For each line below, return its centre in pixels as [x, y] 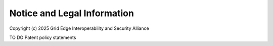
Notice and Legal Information [72, 13]
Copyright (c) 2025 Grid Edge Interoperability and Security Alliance [79, 28]
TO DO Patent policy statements [43, 37]
